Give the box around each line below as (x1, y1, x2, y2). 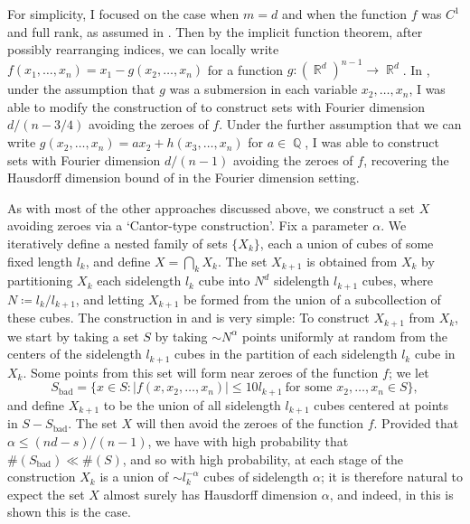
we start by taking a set (7, 326, 139, 345)
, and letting (75, 289, 145, 308)
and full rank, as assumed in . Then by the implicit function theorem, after (7, 22, 423, 41)
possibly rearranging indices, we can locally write (7, 40, 279, 59)
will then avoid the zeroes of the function (136, 414, 364, 433)
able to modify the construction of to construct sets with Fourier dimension (7, 97, 425, 116)
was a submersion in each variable (169, 80, 358, 98)
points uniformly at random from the (241, 326, 447, 345)
